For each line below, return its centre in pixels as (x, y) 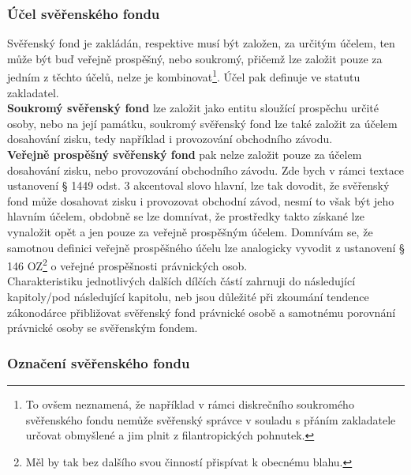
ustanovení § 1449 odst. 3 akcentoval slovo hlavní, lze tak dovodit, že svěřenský (198, 185)
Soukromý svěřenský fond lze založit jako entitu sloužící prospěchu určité (193, 108)
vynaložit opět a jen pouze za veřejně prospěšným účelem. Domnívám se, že (190, 232)
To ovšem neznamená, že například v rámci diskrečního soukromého (190, 404)
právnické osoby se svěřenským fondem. (103, 328)
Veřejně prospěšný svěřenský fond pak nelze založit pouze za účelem (185, 155)
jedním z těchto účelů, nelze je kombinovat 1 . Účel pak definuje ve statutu (184, 76)
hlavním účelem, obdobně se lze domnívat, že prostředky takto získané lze (186, 216)
